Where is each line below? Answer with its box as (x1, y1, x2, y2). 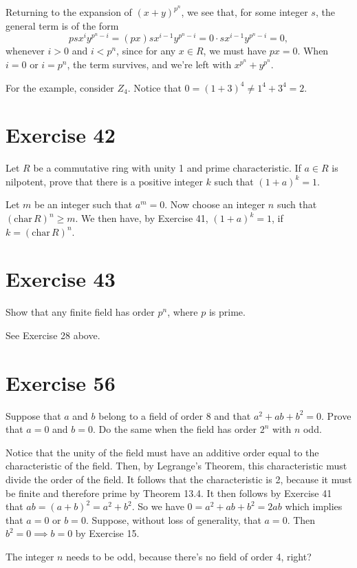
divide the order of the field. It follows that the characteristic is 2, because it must (6, 472, 352, 486)
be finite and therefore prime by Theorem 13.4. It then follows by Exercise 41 (6, 485, 332, 500)
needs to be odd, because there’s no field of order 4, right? (66, 549, 312, 563)
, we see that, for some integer (181, 5, 308, 19)
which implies (285, 499, 343, 514)
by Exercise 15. (75, 526, 140, 540)
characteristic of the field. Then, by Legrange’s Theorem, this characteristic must (6, 458, 347, 473)
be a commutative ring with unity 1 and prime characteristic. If (33, 161, 301, 175)
